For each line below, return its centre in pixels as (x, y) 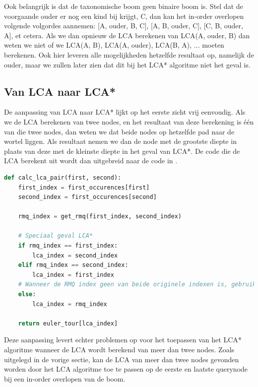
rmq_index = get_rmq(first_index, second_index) (100, 217)
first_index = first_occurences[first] (84, 187)
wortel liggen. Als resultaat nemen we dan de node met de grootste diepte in (120, 141)
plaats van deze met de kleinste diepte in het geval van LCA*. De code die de (122, 151)
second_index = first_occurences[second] (87, 197)
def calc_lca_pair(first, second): (63, 177)
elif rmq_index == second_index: (73, 265)
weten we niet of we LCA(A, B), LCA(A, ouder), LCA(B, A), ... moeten (114, 45)
